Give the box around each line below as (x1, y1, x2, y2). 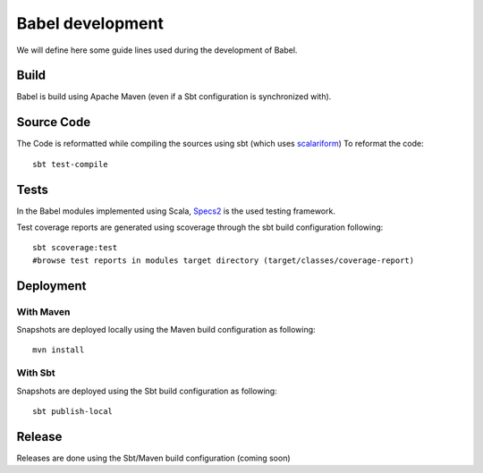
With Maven (16, 305, 71, 317)
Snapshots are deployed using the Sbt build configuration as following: (16, 385, 277, 396)
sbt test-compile (32, 159, 108, 169)
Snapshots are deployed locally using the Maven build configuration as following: (16, 324, 317, 334)
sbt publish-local (32, 406, 114, 416)
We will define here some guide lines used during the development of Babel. (16, 45, 298, 55)
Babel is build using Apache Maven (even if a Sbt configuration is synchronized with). (16, 91, 332, 102)
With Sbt (16, 367, 55, 379)
